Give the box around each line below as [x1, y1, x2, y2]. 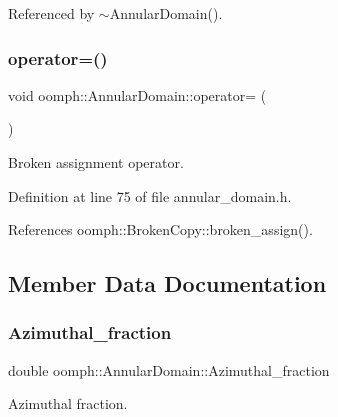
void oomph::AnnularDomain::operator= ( [8, 84, 267, 105]
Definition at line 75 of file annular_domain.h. [8, 185, 292, 206]
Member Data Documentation [8, 268, 327, 299]
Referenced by [8, 3, 95, 23]
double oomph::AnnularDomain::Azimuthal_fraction [8, 359, 330, 380]
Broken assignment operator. [8, 152, 184, 172]
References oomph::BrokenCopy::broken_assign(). [8, 219, 313, 240]
